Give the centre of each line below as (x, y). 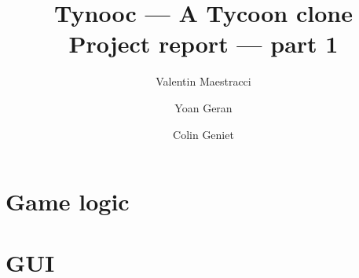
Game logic (68, 201)
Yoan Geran (203, 107)
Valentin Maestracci (203, 81)
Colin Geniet (203, 134)
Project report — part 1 (203, 44)
